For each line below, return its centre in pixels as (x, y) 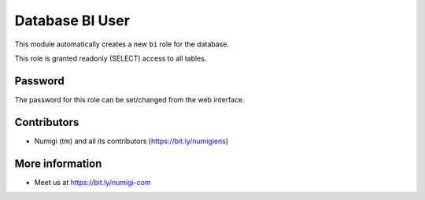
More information (58, 163)
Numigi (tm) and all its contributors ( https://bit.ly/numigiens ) (131, 141)
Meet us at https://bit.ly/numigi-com (92, 182)
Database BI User (72, 20)
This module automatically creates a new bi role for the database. (122, 44)
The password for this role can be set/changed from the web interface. (129, 99)
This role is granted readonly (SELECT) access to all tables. (111, 58)
